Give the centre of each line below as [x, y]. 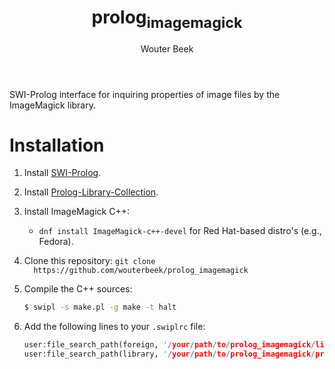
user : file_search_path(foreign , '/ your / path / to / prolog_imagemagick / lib [176, 345]
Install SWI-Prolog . [62, 173]
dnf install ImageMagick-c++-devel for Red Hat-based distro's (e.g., [180, 231]
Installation [57, 145]
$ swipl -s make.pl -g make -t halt [100, 307]
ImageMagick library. [52, 105]
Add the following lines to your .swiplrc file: [114, 327]
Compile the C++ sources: [78, 289]
